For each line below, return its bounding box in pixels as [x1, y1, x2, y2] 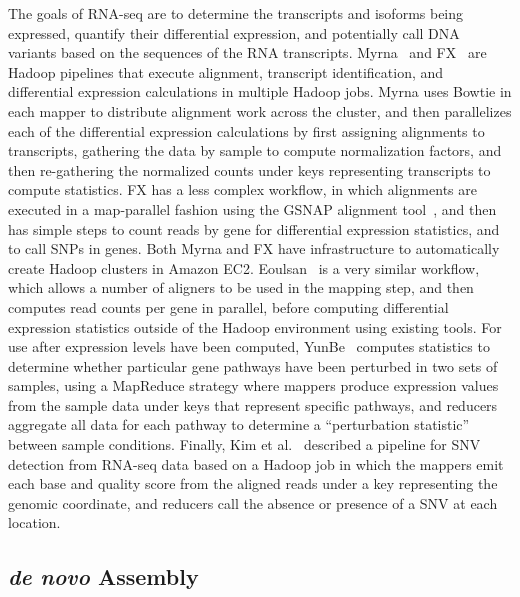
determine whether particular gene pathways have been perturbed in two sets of [8, 355, 498, 376]
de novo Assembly [8, 561, 199, 592]
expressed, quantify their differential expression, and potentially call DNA [8, 22, 460, 43]
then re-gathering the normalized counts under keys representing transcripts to [8, 159, 491, 180]
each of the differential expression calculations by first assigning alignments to [8, 120, 485, 141]
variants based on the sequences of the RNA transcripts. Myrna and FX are [8, 42, 487, 63]
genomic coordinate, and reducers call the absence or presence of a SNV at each [8, 492, 498, 513]
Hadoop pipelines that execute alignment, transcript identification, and [8, 61, 444, 82]
